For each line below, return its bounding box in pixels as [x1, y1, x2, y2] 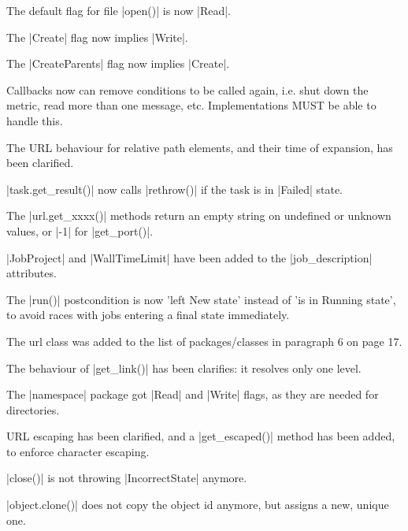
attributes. [6, 265, 57, 281]
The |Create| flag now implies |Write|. [6, 28, 188, 45]
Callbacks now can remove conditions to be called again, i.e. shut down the [6, 81, 369, 98]
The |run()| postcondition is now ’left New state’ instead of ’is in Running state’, [6, 291, 396, 307]
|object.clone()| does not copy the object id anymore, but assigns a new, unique [6, 496, 389, 513]
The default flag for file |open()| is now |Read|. [6, 2, 231, 18]
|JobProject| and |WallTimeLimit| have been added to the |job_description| [6, 249, 373, 265]
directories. [6, 401, 60, 418]
